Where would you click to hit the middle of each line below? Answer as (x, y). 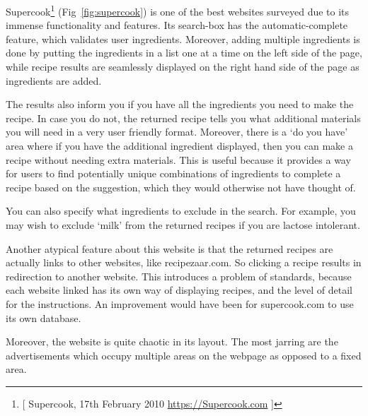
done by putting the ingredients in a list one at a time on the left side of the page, (184, 53)
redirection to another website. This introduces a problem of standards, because (179, 276)
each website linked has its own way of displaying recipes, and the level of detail (179, 290)
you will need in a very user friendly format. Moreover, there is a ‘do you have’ (177, 132)
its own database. (44, 317)
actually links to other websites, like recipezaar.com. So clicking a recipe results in (184, 262)
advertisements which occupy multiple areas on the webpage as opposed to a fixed (184, 355)
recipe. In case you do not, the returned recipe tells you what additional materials (183, 118)
